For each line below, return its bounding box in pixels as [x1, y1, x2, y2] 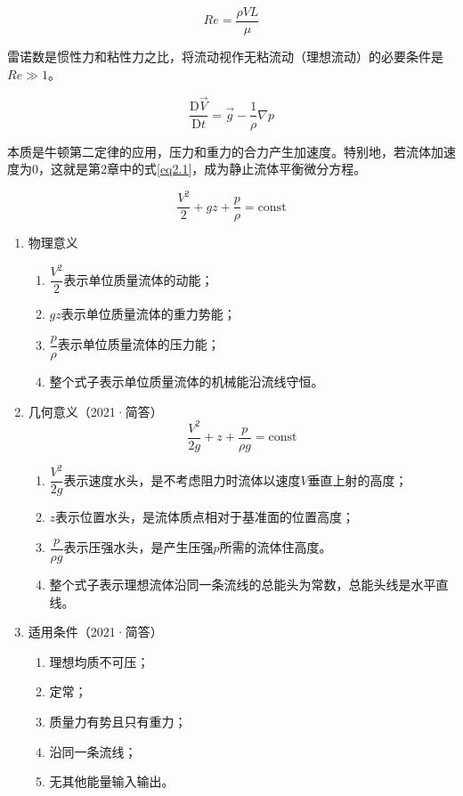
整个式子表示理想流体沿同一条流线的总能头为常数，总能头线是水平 [49, 575, 436, 594]
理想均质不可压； [49, 652, 150, 670]
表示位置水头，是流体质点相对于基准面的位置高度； [55, 508, 355, 526]
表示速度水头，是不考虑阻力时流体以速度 [63, 470, 301, 489]
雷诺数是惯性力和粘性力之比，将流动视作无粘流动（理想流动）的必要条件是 [7, 47, 443, 66]
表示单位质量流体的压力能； [57, 335, 220, 353]
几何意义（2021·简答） [28, 402, 163, 420]
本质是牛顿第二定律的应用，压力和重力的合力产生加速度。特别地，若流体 [7, 142, 431, 160]
